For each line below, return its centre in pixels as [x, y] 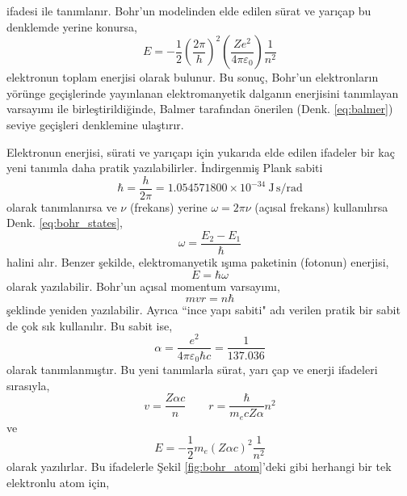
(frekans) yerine [168, 206]
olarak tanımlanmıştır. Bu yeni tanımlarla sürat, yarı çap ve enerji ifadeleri [192, 370]
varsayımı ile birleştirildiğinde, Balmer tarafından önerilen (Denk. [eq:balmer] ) [200, 109]
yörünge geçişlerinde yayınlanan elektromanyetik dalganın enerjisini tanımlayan [203, 92]
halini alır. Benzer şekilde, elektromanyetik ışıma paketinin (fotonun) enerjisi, [198, 262]
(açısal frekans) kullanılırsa [321, 206]
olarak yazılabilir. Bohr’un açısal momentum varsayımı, [143, 286]
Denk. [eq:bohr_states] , [65, 223]
